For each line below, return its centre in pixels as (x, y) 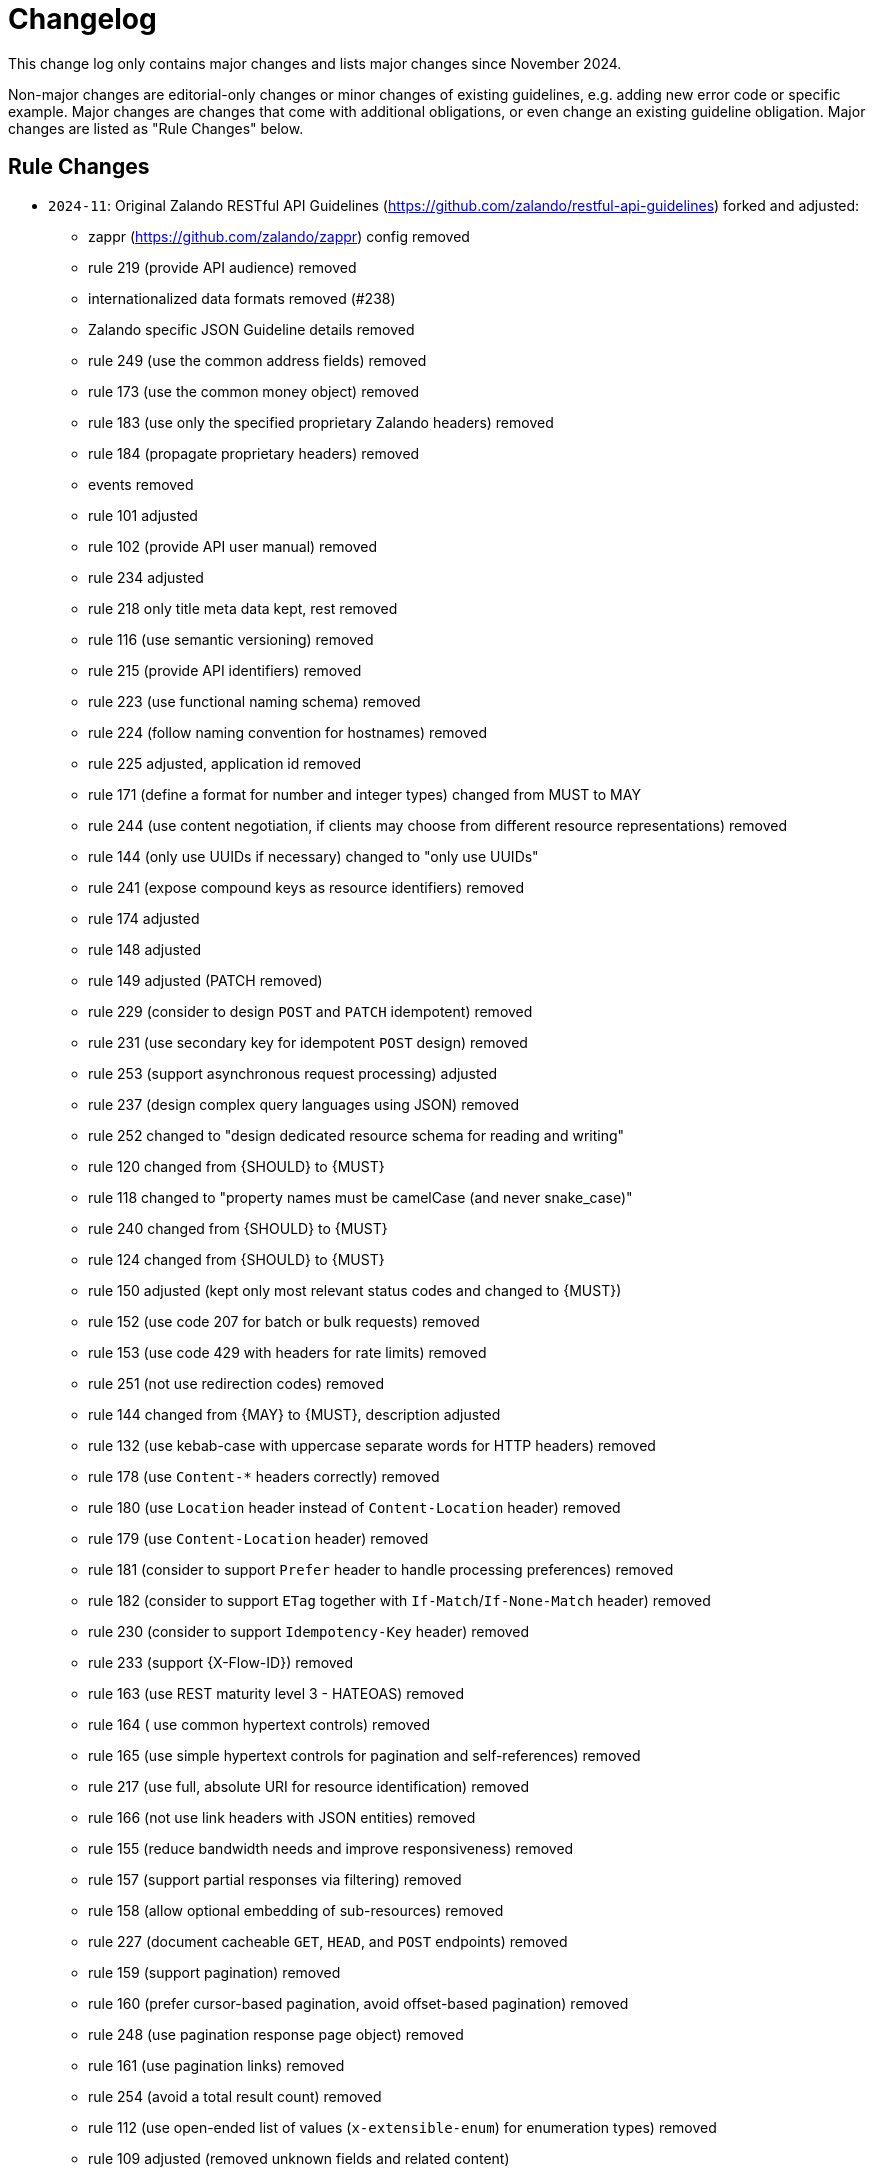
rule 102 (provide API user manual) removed (233, 546)
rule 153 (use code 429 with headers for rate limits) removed (287, 1352)
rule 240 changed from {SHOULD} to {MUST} (238, 1228)
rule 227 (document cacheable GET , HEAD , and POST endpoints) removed (328, 1941)
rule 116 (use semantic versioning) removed (231, 639)
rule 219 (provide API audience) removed (222, 267)
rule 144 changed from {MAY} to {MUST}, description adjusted (294, 1414)
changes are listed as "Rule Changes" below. (156, 128)
